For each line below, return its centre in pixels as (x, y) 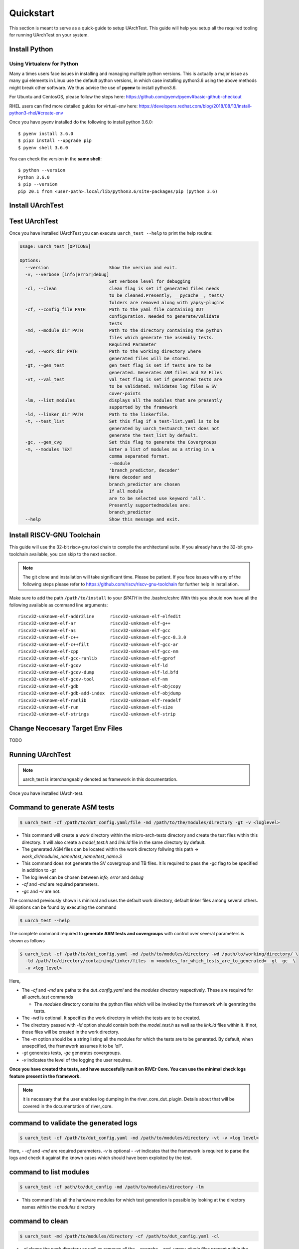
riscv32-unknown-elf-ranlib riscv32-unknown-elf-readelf (100, 700)
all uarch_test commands (47, 997)
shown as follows (27, 940)
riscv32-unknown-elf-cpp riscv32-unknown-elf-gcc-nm (98, 651)
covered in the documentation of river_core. (68, 1106)
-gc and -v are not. (41, 891)
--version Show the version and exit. (101, 268)
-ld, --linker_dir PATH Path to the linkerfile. (97, 414)
